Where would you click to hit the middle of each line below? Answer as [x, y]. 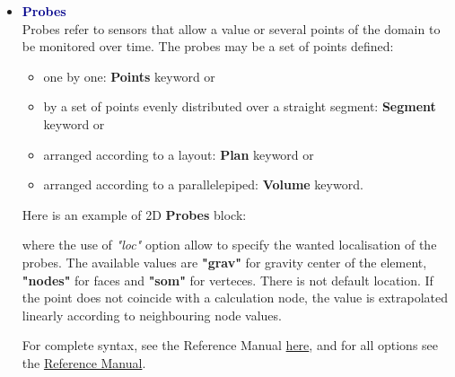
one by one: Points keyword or [129, 76]
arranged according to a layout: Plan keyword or [179, 154]
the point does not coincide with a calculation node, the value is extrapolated [235, 298]
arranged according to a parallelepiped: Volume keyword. [203, 184]
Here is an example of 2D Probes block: [134, 214]
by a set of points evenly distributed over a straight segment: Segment [240, 106]
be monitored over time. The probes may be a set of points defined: [208, 46]
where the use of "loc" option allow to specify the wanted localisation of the [229, 245]
